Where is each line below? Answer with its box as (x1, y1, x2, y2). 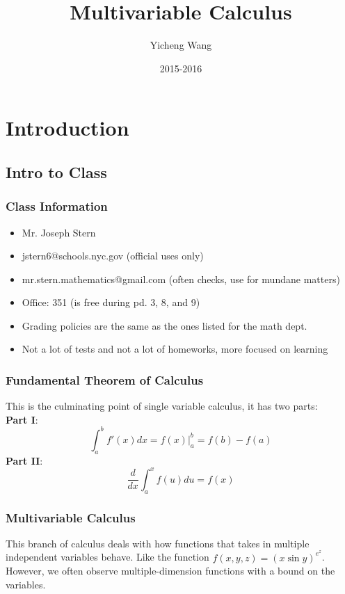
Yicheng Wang (150, 38, 212, 52)
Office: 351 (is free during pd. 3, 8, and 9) (22, 295, 200, 310)
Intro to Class (6, 161, 107, 182)
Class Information (6, 198, 108, 215)
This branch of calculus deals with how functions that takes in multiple (6, 536, 310, 550)
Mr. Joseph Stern (22, 225, 96, 239)
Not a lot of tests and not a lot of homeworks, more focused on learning (22, 342, 328, 356)
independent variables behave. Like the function (6, 549, 209, 564)
